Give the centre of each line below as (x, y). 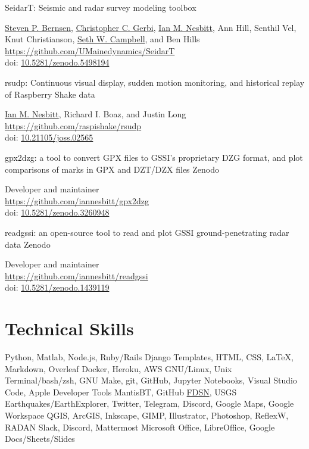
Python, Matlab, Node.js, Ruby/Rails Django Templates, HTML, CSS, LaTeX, (149, 357)
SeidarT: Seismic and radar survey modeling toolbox (101, 7)
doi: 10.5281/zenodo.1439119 (57, 287)
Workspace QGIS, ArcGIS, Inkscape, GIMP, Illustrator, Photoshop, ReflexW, (147, 415)
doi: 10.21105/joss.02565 (49, 137)
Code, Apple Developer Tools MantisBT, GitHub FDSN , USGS (121, 392)
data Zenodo (28, 244)
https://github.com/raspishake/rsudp (73, 125)
